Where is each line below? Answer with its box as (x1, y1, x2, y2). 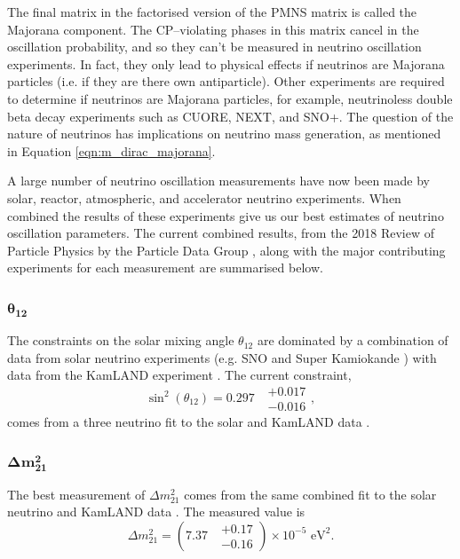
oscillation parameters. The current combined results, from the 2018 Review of (7, 224, 434, 242)
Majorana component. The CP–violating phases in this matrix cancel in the (7, 20, 419, 38)
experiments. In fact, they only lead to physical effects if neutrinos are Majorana (7, 54, 445, 73)
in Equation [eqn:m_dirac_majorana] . (7, 141, 216, 160)
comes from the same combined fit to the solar (184, 484, 437, 503)
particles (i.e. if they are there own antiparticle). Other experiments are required (7, 72, 445, 91)
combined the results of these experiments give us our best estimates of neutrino (7, 206, 444, 224)
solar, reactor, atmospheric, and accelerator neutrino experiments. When (7, 188, 401, 207)
